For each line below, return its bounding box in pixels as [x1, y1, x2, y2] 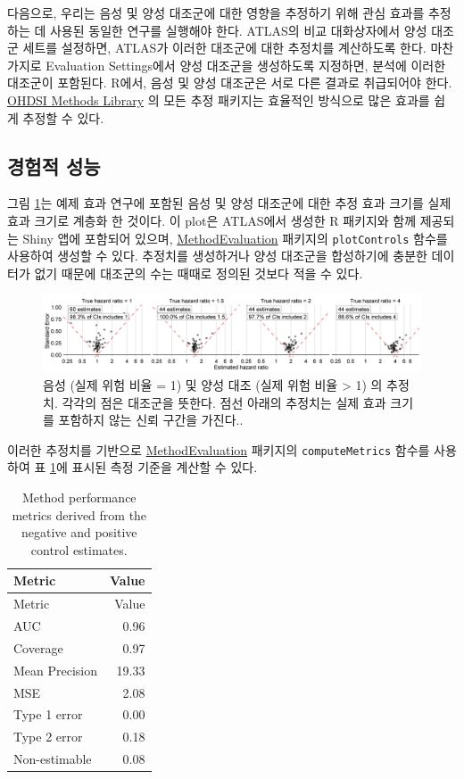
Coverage [13, 638, 63, 657]
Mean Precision [13, 660, 98, 679]
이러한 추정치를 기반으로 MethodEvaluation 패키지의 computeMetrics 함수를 [7, 440, 430, 459]
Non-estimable [13, 750, 92, 768]
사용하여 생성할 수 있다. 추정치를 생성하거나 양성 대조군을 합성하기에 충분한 [7, 246, 427, 265]
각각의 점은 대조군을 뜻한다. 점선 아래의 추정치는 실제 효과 [62, 393, 386, 411]
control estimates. [30, 540, 128, 559]
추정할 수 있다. [22, 108, 104, 127]
